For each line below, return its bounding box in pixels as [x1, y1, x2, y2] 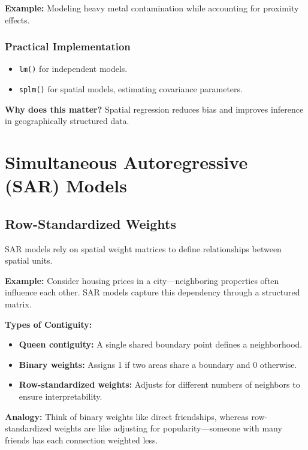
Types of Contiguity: [5, 318, 92, 330]
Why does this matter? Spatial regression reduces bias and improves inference [5, 102, 304, 115]
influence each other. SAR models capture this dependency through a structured [5, 286, 300, 298]
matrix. [5, 298, 32, 310]
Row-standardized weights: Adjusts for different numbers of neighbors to [19, 378, 300, 391]
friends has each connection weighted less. [5, 433, 158, 446]
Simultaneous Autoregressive [5, 150, 248, 174]
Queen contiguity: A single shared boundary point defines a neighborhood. [19, 338, 303, 351]
